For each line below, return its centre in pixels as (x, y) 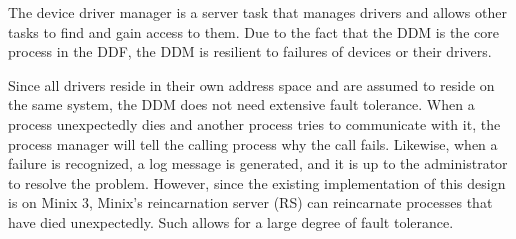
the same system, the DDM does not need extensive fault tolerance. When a (241, 104)
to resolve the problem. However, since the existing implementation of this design (257, 182)
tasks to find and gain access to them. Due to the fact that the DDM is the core (253, 31)
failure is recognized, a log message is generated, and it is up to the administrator (258, 163)
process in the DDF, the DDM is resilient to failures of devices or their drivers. (250, 51)
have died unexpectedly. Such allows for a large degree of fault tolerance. (231, 221)
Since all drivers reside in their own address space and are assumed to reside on (251, 84)
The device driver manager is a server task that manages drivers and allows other (257, 12)
